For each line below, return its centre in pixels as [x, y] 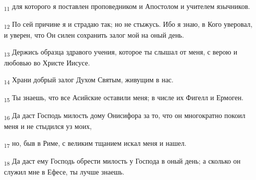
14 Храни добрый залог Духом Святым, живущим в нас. [89, 80]
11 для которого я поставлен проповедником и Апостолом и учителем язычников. [127, 7]
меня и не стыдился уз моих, [48, 126]
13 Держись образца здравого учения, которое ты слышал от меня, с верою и [121, 52]
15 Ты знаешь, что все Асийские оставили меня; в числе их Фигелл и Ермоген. [124, 98]
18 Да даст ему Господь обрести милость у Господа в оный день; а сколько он [122, 161]
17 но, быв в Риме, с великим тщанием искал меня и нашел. [95, 143]
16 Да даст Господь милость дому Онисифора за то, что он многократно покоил [125, 116]
